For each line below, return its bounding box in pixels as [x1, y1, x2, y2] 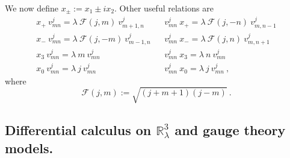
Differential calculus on [5, 121, 152, 139]
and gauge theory [174, 121, 286, 139]
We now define [5, 2, 59, 14]
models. [5, 138, 54, 157]
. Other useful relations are [114, 2, 214, 14]
